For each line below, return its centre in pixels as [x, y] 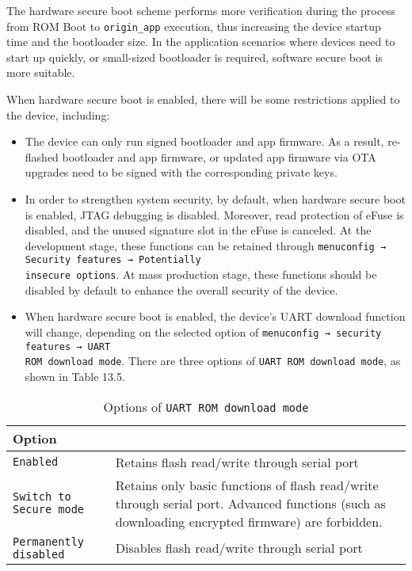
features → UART [68, 346]
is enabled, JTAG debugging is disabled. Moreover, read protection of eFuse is [214, 214]
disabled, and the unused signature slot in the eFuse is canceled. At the [198, 230]
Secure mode [49, 509]
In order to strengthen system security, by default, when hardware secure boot [215, 199]
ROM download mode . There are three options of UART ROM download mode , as [213, 361]
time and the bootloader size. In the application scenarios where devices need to [201, 42]
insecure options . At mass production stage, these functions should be [201, 274]
